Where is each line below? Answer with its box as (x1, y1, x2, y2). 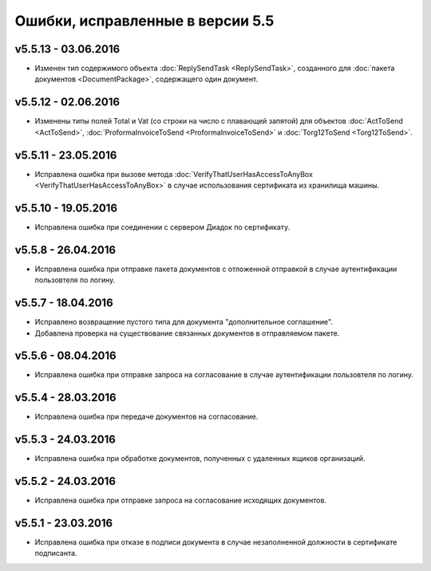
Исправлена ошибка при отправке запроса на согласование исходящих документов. (34, 495, 327, 506)
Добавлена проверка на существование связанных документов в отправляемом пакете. (34, 328, 340, 338)
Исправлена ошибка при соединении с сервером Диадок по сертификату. (34, 222, 291, 231)
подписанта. (34, 549, 77, 558)
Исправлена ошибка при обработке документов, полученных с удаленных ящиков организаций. (34, 454, 366, 463)
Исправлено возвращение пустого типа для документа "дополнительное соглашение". (34, 317, 333, 327)
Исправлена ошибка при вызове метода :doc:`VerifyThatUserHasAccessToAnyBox (34, 169, 313, 179)
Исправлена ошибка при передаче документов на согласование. (34, 412, 259, 422)
